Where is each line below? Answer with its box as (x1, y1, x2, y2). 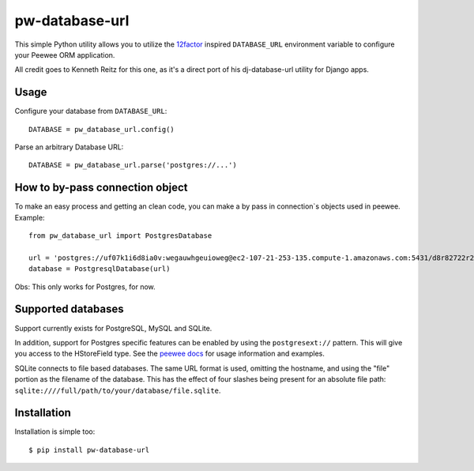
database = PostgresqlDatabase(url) (28, 265, 171, 273)
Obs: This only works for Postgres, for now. (14, 281, 156, 292)
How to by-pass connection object (14, 181, 188, 194)
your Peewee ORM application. (14, 50, 115, 59)
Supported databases (14, 303, 124, 316)
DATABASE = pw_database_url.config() (28, 125, 175, 134)
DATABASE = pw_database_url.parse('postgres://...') (28, 160, 237, 170)
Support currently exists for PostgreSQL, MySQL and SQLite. (14, 323, 213, 333)
